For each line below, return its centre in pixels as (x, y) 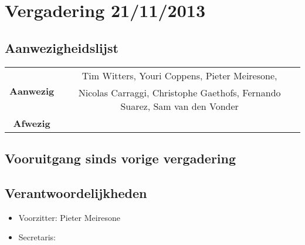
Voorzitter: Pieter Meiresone (69, 217)
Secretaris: (37, 237)
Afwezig (32, 123)
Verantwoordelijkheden (76, 192)
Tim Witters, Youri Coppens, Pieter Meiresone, (179, 75)
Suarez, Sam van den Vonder (179, 106)
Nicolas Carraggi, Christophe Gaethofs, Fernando (179, 92)
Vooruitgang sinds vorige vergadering (121, 158)
